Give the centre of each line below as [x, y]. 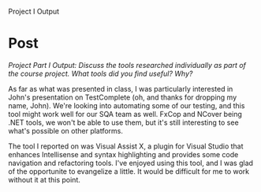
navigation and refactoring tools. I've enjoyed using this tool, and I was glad [131, 163]
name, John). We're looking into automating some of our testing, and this [127, 105]
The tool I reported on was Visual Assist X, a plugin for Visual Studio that [126, 146]
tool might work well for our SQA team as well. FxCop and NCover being [125, 114]
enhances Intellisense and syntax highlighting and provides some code [123, 154]
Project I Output [34, 11]
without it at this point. [45, 179]
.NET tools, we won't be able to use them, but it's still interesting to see [123, 122]
